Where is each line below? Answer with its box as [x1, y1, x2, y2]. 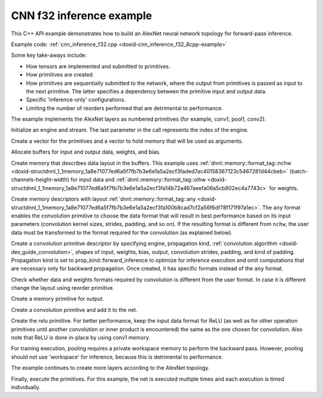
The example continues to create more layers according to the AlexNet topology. [11, 365, 210, 372]
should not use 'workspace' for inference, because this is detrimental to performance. [11, 353, 224, 360]
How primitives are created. [26, 71, 95, 78]
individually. [11, 384, 41, 391]
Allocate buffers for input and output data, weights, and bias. [11, 148, 161, 155]
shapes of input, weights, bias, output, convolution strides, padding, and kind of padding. [75, 248, 295, 255]
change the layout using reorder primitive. [11, 284, 115, 292]
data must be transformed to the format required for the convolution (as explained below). [11, 229, 233, 236]
